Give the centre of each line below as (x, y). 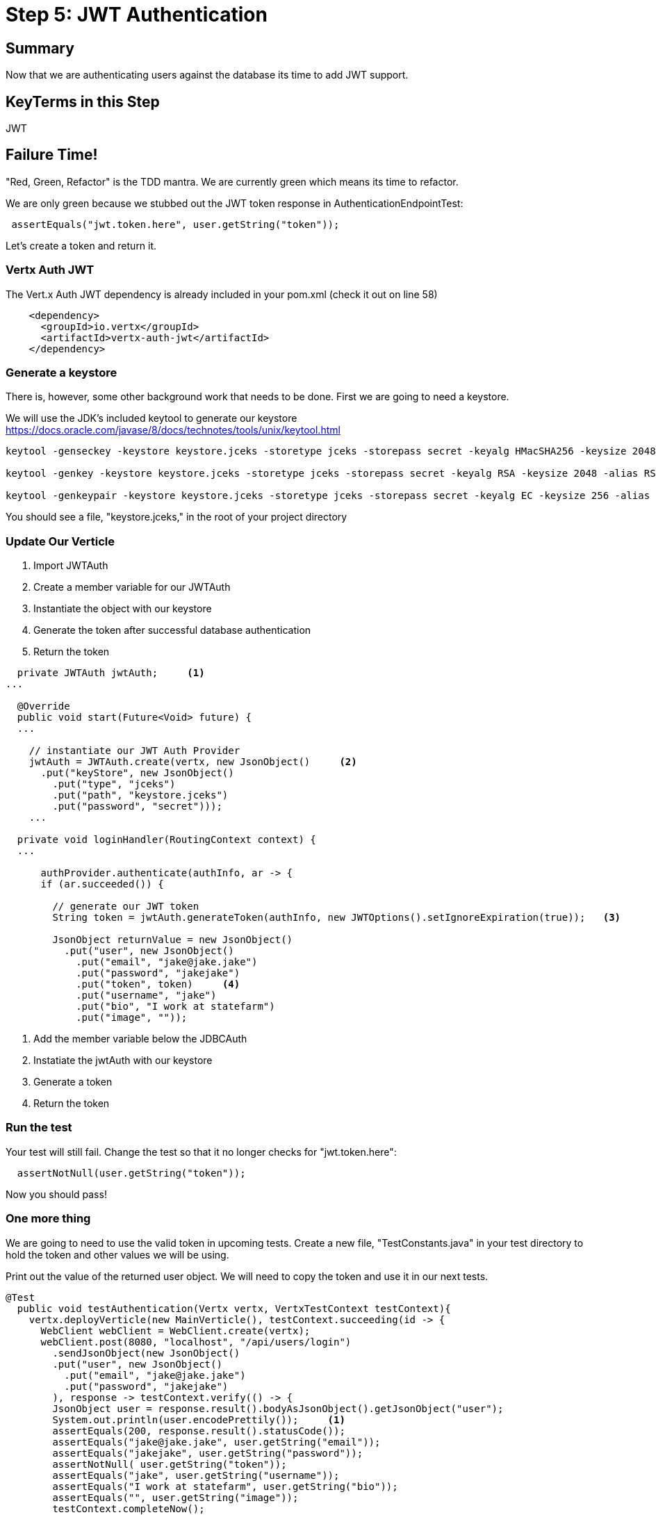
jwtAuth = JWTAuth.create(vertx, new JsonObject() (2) (193, 762)
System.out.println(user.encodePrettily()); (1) (199, 1419)
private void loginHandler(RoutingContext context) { (166, 840)
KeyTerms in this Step (83, 101)
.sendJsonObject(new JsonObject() (146, 1353)
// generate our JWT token (126, 907)
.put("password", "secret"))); (137, 806)
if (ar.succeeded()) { (102, 884)
